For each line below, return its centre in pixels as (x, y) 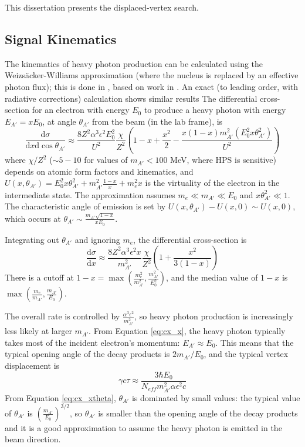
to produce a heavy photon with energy (215, 110)
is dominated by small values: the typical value (216, 397)
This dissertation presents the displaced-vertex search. (102, 7)
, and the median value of (212, 277)
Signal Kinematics (61, 39)
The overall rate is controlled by (62, 316)
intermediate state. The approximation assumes (90, 194)
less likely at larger (38, 331)
